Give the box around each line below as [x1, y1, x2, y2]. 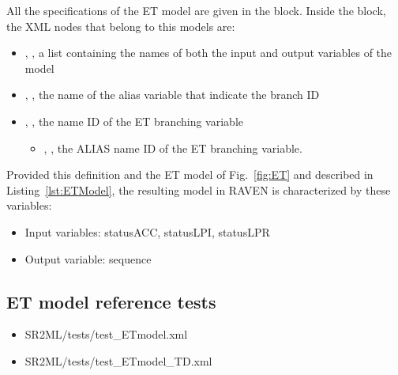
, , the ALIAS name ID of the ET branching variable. [43, 139, 302, 156]
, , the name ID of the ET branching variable [24, 112, 243, 129]
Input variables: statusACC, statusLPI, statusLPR [24, 223, 270, 240]
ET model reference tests [6, 289, 216, 313]
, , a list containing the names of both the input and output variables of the [24, 44, 392, 61]
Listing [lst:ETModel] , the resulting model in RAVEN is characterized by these [6, 181, 391, 198]
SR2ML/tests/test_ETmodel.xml [24, 326, 188, 343]
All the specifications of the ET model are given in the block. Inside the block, [6, 2, 386, 18]
